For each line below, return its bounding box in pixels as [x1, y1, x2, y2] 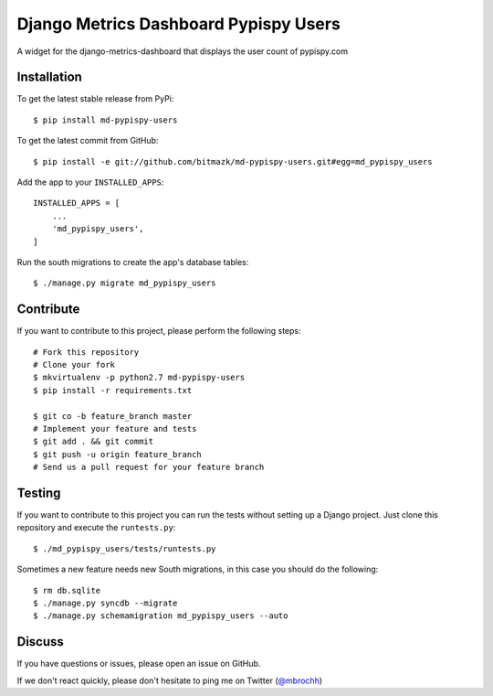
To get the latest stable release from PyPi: [16, 93, 174, 104]
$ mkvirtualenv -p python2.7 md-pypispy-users [33, 372, 246, 383]
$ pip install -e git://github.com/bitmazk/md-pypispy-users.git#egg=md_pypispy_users [33, 156, 433, 166]
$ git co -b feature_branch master [33, 411, 193, 421]
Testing [16, 485, 61, 500]
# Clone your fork [33, 359, 116, 370]
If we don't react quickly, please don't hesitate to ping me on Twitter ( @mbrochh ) [16, 675, 323, 686]
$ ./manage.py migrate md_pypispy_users [33, 278, 216, 288]
